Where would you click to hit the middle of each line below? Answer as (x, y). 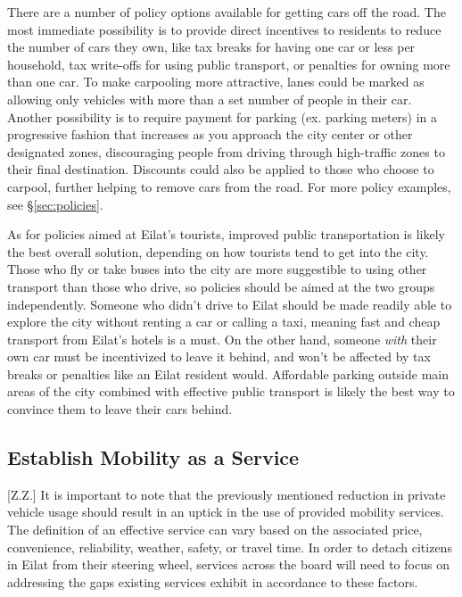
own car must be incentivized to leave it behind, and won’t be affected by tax (219, 357)
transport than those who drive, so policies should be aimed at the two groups (221, 286)
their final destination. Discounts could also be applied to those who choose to (221, 169)
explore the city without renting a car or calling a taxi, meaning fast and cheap (224, 322)
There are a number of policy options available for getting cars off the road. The (227, 12)
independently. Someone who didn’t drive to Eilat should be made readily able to (230, 304)
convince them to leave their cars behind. (120, 409)
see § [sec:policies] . (55, 204)
